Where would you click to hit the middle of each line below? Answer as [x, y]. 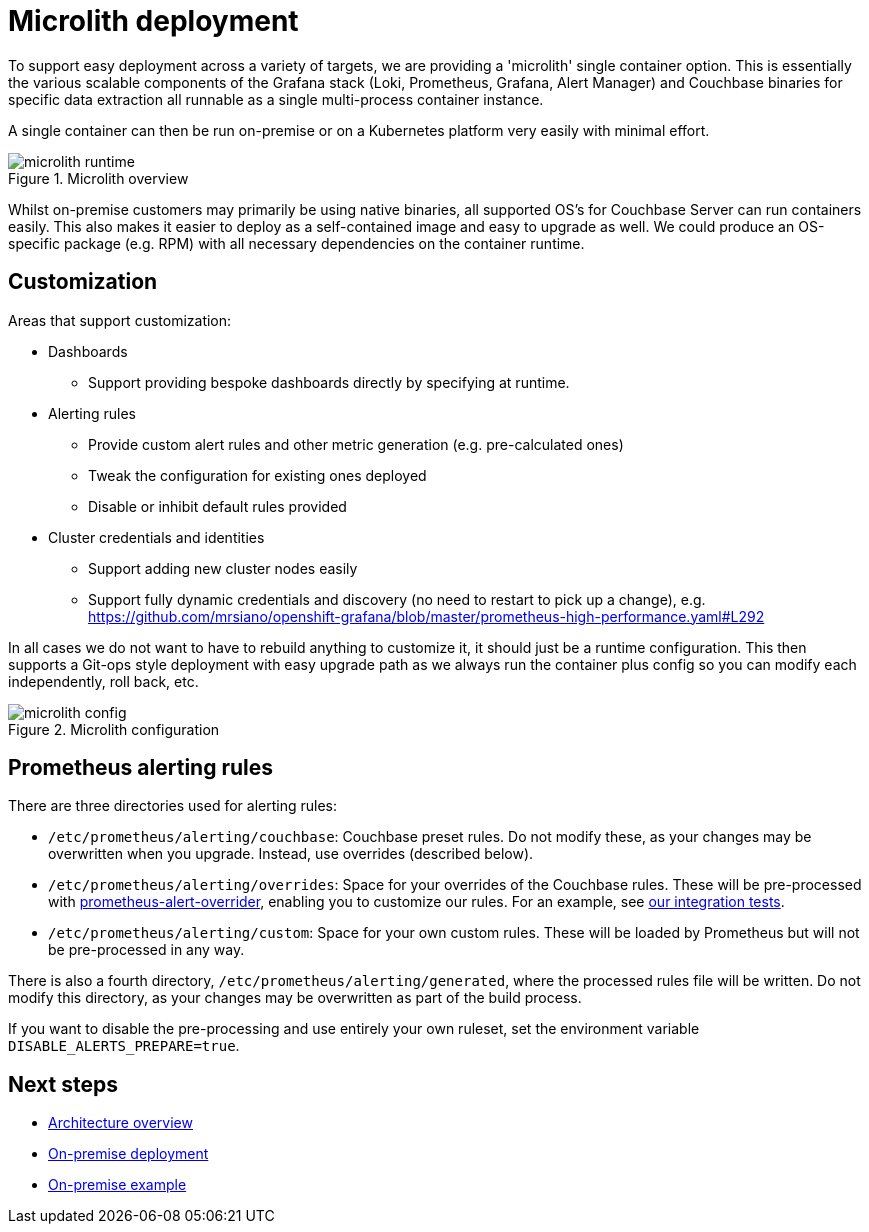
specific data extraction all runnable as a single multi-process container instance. [276, 99]
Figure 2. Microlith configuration [114, 729]
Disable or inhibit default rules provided [217, 506]
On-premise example [117, 1185]
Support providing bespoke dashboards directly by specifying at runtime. [329, 382]
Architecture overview [120, 1123]
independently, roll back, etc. [103, 681]
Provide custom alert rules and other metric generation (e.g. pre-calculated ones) [356, 444]
